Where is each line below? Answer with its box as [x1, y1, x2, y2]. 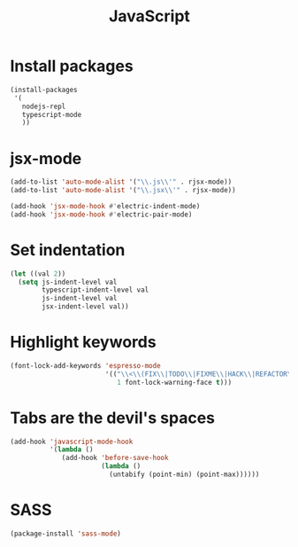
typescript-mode [21, 110, 82, 119]
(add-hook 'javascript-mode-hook [10, 437, 134, 446]
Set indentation [10, 239, 126, 260]
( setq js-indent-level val [18, 277, 118, 286]
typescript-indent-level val [42, 285, 149, 294]
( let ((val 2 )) [10, 269, 66, 278]
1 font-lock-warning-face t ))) [117, 378, 233, 387]
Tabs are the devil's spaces [10, 408, 216, 427]
